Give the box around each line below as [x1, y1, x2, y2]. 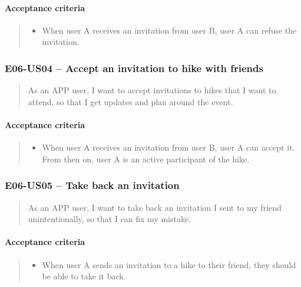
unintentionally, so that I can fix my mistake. [28, 213, 191, 225]
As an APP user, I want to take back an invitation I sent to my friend [28, 201, 282, 213]
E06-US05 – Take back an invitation [5, 178, 180, 193]
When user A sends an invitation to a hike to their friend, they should [42, 258, 296, 270]
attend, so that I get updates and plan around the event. [28, 95, 233, 107]
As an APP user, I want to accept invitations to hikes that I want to [28, 84, 276, 96]
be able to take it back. [42, 270, 126, 282]
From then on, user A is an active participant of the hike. [42, 152, 250, 165]
